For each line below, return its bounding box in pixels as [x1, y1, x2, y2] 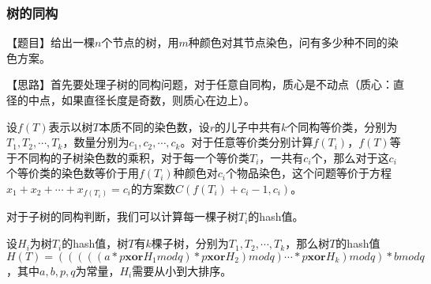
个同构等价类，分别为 [287, 118, 398, 134]
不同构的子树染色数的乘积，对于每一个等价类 [17, 149, 249, 165]
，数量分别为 [62, 134, 129, 150]
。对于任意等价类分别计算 [180, 134, 313, 150]
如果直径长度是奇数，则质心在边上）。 [61, 92, 255, 108]
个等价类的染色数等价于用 [6, 165, 139, 181]
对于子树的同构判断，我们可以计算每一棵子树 [6, 208, 238, 225]
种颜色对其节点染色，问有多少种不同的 [188, 34, 388, 51]
